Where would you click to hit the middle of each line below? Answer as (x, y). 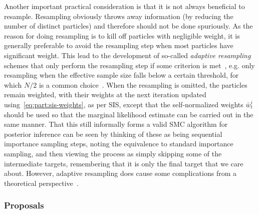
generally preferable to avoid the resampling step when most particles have (119, 45)
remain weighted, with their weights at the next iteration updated (105, 94)
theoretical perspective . (41, 183)
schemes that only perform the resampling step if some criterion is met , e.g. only (129, 65)
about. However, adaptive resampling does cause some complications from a (120, 173)
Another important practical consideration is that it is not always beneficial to (124, 6)
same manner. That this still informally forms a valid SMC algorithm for (116, 124)
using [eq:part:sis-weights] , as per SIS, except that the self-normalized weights (124, 104)
